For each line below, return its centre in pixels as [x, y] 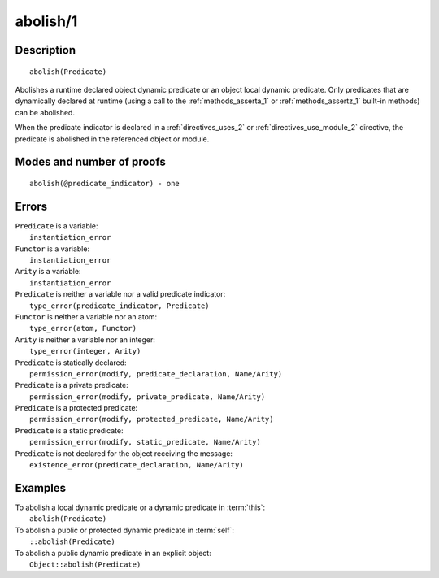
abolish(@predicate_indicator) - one [105, 183]
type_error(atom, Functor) [83, 328]
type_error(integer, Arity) [85, 351]
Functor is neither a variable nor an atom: [86, 316]
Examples [41, 488]
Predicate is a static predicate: [69, 430]
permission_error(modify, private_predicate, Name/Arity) [148, 397]
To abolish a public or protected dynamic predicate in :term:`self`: [125, 530]
